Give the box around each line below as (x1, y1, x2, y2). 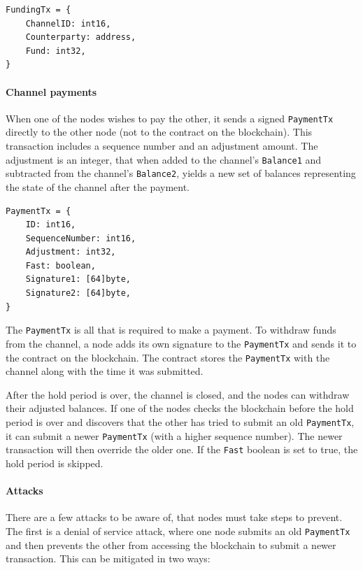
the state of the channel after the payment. (6, 179, 190, 194)
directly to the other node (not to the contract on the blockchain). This (6, 124, 313, 139)
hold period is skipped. (6, 455, 104, 470)
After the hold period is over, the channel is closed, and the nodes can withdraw (6, 387, 350, 401)
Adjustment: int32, (25, 247, 116, 257)
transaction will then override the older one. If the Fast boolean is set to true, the (6, 442, 358, 457)
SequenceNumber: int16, (25, 233, 136, 243)
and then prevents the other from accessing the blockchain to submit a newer (6, 537, 336, 552)
